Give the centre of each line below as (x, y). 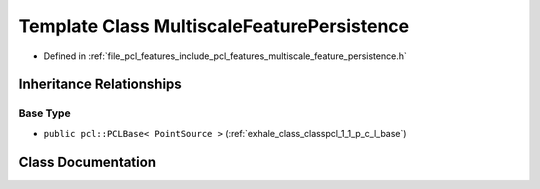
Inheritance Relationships (100, 84)
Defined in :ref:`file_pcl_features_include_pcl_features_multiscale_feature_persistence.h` (225, 56)
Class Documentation (87, 161)
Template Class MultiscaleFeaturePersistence (214, 26)
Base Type (44, 113)
